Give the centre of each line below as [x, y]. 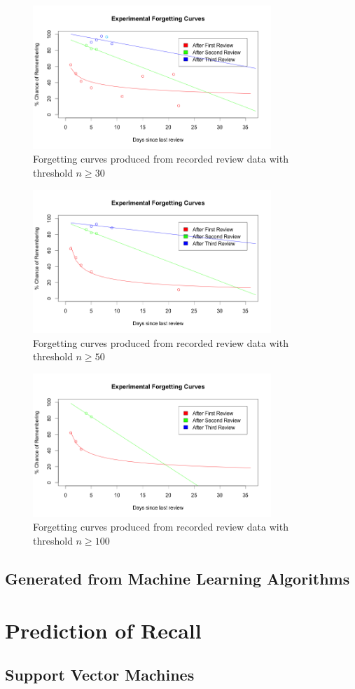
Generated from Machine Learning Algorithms [177, 578]
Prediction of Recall [103, 630]
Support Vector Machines [100, 675]
